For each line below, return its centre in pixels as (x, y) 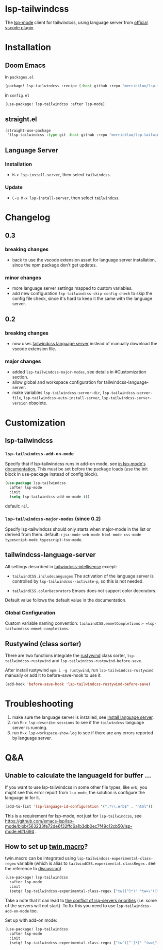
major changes (23, 361)
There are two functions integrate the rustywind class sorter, (65, 655)
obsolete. (38, 403)
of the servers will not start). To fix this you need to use (60, 905)
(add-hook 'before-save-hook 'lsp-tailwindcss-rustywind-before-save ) (78, 684)
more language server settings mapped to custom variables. (72, 288)
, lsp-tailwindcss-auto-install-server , (61, 398)
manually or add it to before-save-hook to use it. (53, 675)
